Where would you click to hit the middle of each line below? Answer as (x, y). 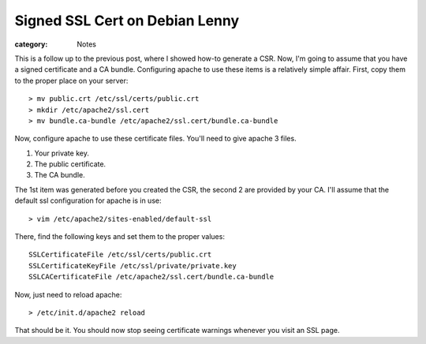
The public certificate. (70, 164)
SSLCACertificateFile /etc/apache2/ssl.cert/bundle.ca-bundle (151, 277)
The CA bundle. (60, 175)
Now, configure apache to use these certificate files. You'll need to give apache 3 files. (155, 139)
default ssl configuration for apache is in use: (88, 200)
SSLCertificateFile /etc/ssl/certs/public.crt (120, 255)
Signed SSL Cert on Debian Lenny (127, 21)
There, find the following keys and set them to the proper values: (120, 237)
